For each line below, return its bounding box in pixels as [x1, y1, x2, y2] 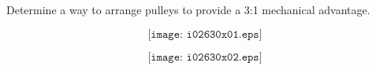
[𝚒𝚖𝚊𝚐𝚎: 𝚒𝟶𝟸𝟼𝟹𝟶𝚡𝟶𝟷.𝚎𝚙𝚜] [147, 28, 262, 40]
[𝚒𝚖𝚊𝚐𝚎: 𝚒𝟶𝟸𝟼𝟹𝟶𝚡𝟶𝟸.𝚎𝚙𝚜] [147, 51, 262, 63]
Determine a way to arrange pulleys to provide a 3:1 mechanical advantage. [6, 2, 370, 17]
